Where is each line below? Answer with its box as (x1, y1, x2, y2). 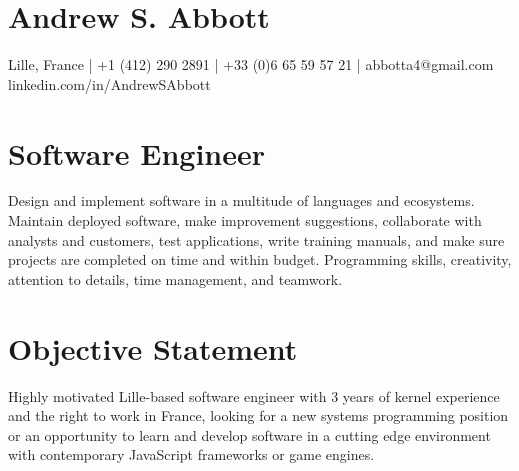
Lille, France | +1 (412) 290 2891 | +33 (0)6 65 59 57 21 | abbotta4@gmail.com (8, 54, 494, 75)
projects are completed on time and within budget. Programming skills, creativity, (8, 249, 512, 270)
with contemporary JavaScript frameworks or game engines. (8, 444, 375, 465)
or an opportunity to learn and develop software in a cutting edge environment (8, 424, 491, 445)
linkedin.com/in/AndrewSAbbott (8, 73, 211, 94)
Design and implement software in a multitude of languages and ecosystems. (8, 190, 475, 211)
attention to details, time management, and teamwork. (8, 268, 343, 289)
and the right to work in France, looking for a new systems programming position (8, 405, 509, 426)
